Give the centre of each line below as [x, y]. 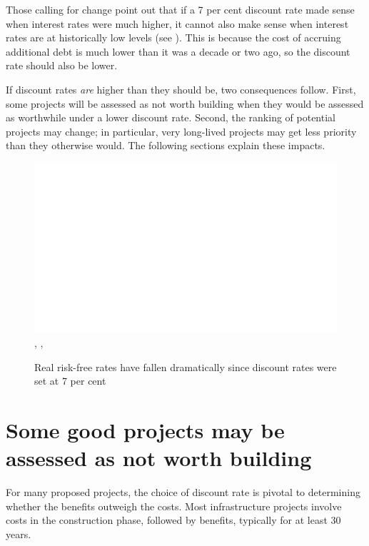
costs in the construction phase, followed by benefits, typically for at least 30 [173, 520]
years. [19, 534]
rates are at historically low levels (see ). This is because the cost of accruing [173, 37]
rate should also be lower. [62, 65]
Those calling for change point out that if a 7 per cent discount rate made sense [180, 9]
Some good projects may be [145, 430]
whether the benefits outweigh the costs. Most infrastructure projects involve [174, 506]
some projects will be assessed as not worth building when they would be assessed [185, 103]
